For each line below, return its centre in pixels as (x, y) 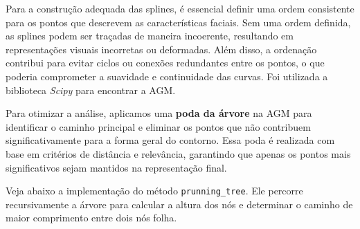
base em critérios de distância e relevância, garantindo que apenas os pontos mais (178, 153)
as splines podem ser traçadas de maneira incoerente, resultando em (150, 36)
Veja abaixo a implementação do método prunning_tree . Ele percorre (154, 191)
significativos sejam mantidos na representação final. (116, 167)
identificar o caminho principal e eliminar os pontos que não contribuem (158, 126)
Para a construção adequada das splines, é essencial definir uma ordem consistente (180, 8)
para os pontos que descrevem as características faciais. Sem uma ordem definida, (178, 22)
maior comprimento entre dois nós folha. (91, 218)
